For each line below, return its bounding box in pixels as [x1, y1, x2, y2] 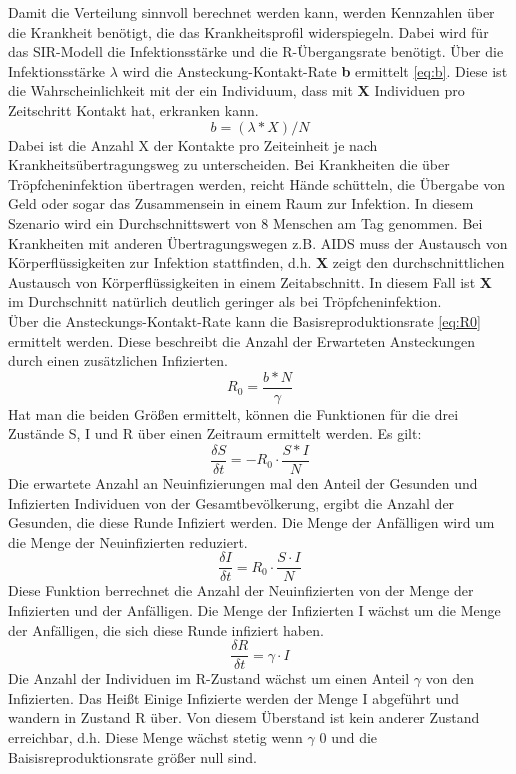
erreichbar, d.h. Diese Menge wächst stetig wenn [8, 727, 303, 748]
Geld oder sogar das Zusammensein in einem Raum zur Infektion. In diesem [8, 193, 474, 214]
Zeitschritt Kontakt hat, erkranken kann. [8, 99, 259, 120]
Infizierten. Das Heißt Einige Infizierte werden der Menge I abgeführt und [8, 687, 460, 708]
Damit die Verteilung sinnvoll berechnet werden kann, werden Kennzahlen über [8, 2, 495, 22]
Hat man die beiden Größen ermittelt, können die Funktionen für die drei [8, 403, 459, 424]
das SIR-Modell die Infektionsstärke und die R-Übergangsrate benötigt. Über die [8, 41, 504, 62]
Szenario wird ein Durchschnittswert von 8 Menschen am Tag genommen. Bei [8, 212, 483, 233]
